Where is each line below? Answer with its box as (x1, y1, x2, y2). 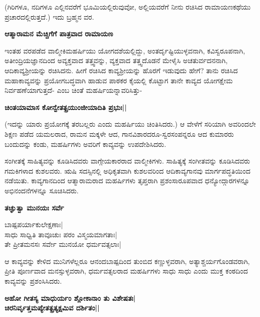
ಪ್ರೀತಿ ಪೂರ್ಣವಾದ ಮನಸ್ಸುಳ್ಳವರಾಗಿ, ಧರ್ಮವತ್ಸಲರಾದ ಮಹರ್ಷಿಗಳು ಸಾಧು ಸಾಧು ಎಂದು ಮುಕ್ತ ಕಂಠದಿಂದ (5, 266, 248, 276)
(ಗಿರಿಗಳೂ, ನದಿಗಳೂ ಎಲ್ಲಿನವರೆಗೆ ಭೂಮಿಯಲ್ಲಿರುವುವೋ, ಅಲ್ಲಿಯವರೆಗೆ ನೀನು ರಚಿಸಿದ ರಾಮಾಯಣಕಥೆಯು (5, 2, 251, 12)
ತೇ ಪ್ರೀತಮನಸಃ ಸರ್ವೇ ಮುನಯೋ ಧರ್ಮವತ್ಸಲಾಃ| (5, 239, 121, 249)
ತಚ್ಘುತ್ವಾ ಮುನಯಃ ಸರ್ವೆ (5, 202, 64, 213)
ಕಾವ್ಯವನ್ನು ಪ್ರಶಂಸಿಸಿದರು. (5, 276, 62, 286)
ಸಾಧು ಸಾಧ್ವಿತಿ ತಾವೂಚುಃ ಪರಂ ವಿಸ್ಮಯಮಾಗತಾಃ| (5, 229, 117, 239)
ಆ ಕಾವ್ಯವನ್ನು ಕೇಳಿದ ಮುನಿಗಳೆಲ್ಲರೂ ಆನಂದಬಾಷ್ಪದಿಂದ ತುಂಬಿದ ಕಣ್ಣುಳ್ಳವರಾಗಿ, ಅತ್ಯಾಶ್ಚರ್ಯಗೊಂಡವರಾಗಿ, (5, 255, 250, 266)
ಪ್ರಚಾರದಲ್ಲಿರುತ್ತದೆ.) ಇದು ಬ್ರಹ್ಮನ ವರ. (5, 11, 94, 22)
